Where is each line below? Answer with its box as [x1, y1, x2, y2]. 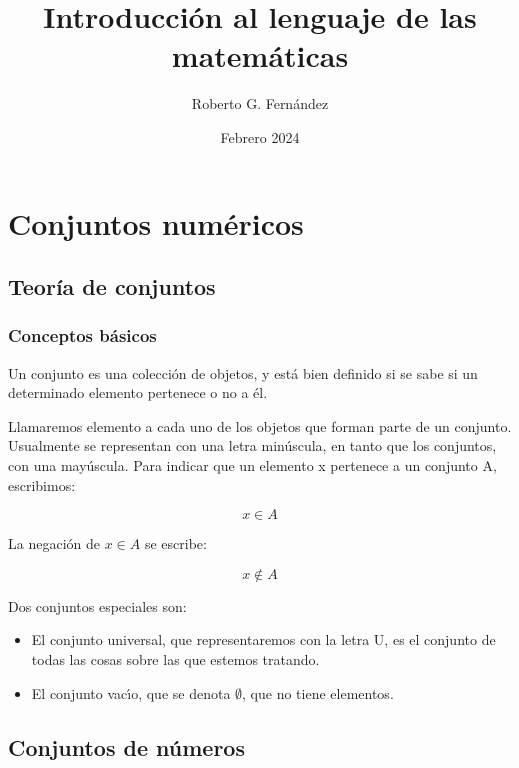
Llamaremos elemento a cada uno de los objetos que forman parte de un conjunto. [8, 415, 512, 436]
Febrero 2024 [220, 126, 300, 147]
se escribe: [144, 533, 207, 554]
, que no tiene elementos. [242, 682, 394, 703]
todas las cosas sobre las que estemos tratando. [31, 649, 320, 670]
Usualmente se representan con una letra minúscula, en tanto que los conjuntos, [8, 435, 497, 456]
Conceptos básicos [8, 323, 157, 348]
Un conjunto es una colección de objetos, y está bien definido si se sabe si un [8, 362, 478, 383]
